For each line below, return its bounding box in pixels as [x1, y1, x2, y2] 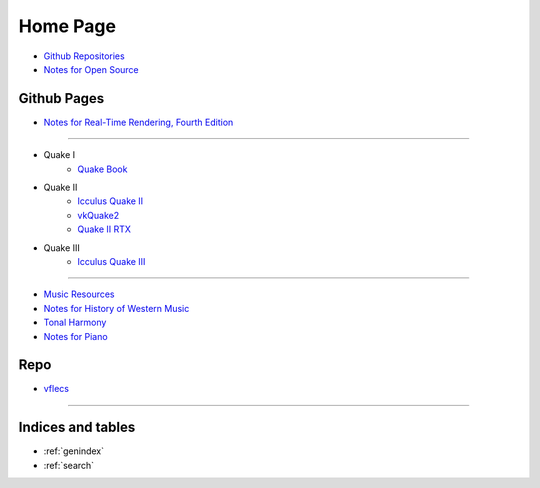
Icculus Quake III [77, 255, 146, 267]
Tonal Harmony [43, 316, 107, 329]
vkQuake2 [77, 209, 120, 221]
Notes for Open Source [43, 63, 139, 75]
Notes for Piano [43, 330, 109, 342]
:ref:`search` [43, 459, 95, 471]
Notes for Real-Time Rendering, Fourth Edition [43, 116, 234, 128]
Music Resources [43, 288, 115, 300]
